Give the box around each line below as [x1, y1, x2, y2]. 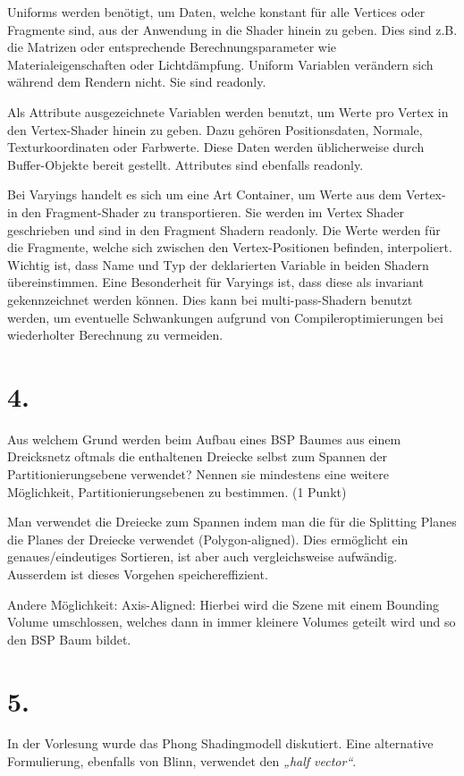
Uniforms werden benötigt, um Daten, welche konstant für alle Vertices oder [7, 3, 426, 21]
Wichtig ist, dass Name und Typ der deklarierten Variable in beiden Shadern [7, 255, 429, 274]
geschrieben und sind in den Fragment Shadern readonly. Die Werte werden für [7, 220, 441, 239]
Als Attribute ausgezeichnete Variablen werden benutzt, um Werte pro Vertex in [7, 102, 449, 121]
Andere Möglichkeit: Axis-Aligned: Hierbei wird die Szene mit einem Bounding [7, 595, 440, 613]
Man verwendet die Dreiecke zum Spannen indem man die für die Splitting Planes [7, 512, 457, 531]
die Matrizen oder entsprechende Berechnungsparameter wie [7, 38, 337, 56]
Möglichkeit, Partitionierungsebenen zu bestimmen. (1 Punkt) [7, 482, 347, 501]
